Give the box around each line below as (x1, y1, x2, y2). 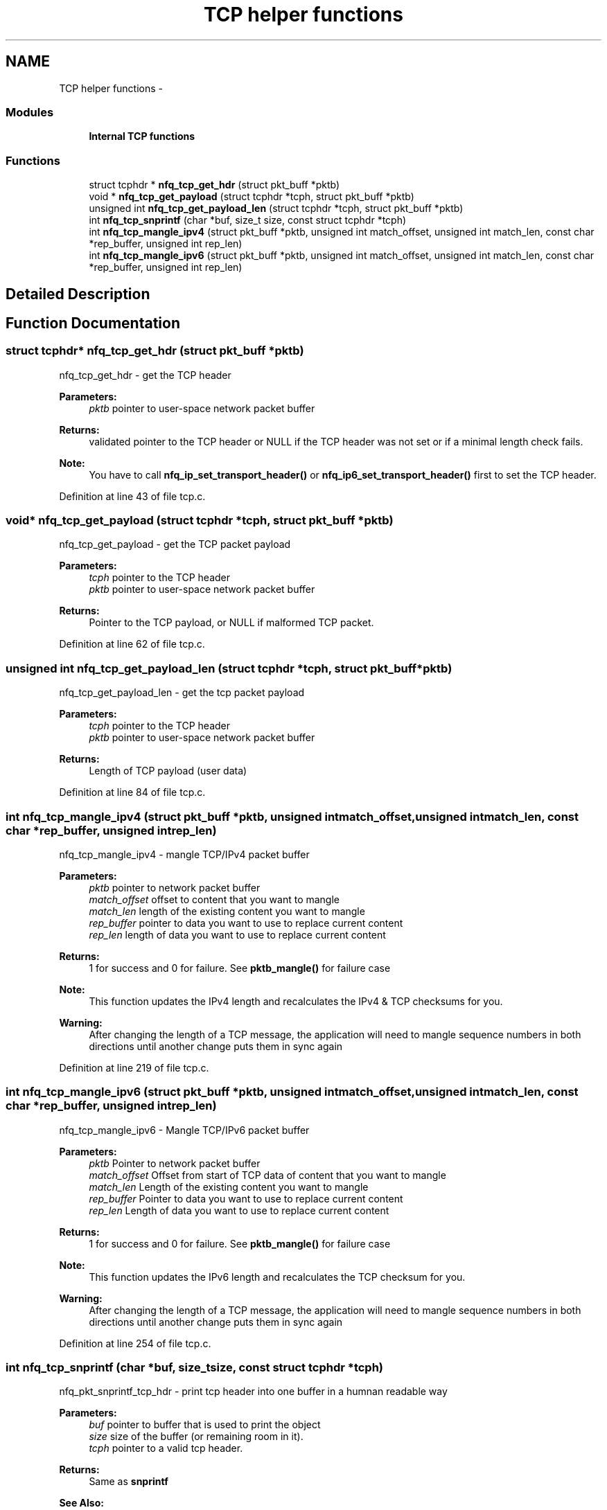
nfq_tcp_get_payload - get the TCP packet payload (59, 538, 291, 551)
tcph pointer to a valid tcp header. (89, 1442, 243, 1455)
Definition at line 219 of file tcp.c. (59, 1061, 209, 1074)
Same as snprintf (89, 1475, 168, 1488)
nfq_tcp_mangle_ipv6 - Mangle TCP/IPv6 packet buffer (59, 1123, 310, 1136)
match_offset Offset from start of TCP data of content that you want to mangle (89, 1169, 446, 1181)
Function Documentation (6, 314, 180, 332)
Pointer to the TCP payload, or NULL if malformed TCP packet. (89, 616, 374, 629)
